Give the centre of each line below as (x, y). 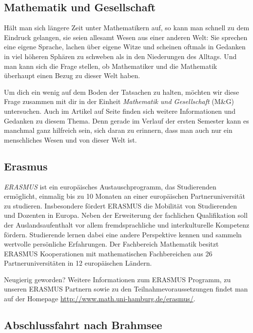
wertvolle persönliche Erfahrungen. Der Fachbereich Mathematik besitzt (111, 244)
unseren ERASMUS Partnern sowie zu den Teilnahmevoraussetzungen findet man (126, 289)
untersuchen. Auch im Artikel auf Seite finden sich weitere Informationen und (120, 111)
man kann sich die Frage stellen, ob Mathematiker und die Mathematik (111, 66)
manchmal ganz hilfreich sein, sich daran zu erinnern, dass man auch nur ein (118, 130)
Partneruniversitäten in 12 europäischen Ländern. (78, 263)
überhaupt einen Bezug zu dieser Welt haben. (72, 75)
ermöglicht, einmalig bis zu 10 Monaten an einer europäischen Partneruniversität (125, 196)
